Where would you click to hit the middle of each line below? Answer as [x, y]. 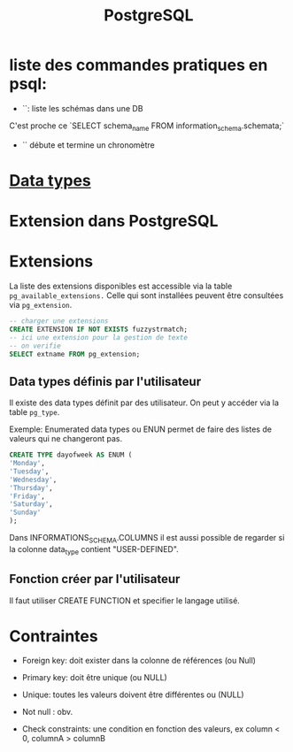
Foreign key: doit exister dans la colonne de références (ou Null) [139, 661]
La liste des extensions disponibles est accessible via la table [121, 286]
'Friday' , [27, 496]
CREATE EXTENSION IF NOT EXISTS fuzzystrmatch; [99, 329]
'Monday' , [27, 464]
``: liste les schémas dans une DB [82, 108]
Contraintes [54, 636]
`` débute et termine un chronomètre [88, 145]
